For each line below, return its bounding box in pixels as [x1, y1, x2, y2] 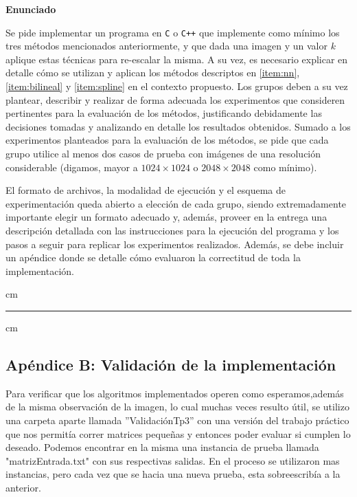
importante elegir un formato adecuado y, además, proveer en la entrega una [5, 210, 327, 224]
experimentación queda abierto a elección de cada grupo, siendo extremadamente [5, 196, 347, 210]
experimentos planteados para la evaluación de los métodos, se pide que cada [5, 133, 329, 147]
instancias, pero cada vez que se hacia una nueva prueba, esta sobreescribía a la [5, 467, 341, 481]
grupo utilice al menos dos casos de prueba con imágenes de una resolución [5, 146, 321, 160]
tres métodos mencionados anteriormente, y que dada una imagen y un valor [5, 38, 327, 53]
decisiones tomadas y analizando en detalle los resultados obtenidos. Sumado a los [5, 119, 351, 133]
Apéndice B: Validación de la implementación [5, 353, 336, 375]
